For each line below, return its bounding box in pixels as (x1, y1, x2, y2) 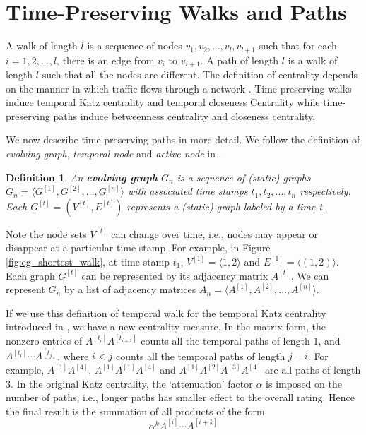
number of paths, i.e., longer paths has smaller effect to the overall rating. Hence (6, 390, 355, 405)
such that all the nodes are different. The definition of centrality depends (42, 67, 358, 82)
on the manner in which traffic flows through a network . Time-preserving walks (6, 81, 352, 95)
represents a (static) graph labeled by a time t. (126, 198, 326, 213)
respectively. (300, 184, 351, 198)
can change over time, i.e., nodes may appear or (111, 226, 318, 241)
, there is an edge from (57, 52, 155, 67)
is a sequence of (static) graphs (177, 169, 311, 184)
